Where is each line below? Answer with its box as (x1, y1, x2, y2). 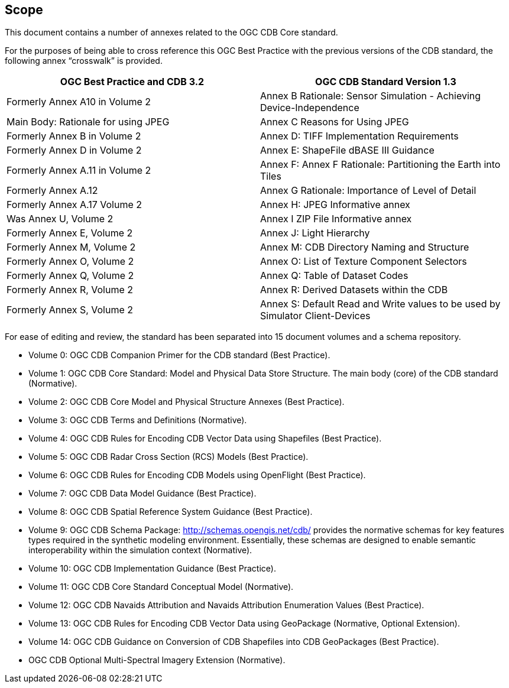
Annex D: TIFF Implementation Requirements (260, 130, 459, 142)
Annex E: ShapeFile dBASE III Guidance (260, 144, 435, 157)
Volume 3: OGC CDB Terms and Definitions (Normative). (28, 415, 247, 426)
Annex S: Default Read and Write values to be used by (260, 298, 501, 310)
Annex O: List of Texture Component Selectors (260, 255, 467, 268)
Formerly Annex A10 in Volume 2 (7, 96, 151, 108)
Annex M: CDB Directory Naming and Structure (260, 241, 469, 254)
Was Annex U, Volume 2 (7, 213, 114, 225)
